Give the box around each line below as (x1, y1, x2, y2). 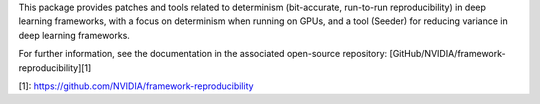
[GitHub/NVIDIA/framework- (389, 48, 506, 60)
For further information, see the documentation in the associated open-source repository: (18, 48, 388, 60)
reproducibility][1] (18, 61, 92, 74)
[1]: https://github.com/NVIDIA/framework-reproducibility (18, 80, 254, 92)
